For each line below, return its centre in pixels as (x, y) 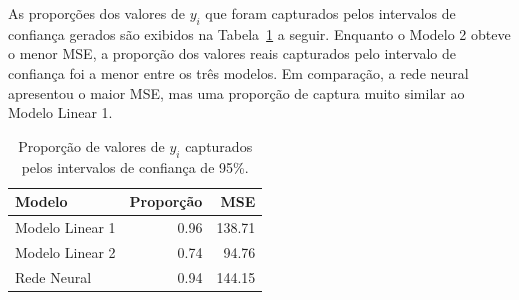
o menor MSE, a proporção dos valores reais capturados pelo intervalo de (232, 53)
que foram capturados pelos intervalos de (330, 13)
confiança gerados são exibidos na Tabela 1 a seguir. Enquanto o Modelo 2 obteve (259, 33)
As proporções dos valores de (96, 13)
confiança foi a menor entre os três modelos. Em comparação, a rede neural (238, 72)
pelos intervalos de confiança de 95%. (135, 166)
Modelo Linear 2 (65, 251)
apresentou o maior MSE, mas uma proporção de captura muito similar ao (236, 92)
